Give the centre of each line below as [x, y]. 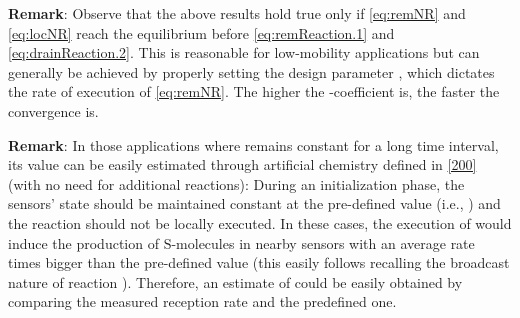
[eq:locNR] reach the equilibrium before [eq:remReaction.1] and [201, 32]
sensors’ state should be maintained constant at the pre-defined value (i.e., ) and [254, 203]
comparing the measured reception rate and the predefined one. [202, 301]
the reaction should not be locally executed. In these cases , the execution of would [260, 222]
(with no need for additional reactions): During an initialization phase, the [236, 183]
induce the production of [83, 242]
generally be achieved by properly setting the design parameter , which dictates [251, 71]
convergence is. [53, 110]
